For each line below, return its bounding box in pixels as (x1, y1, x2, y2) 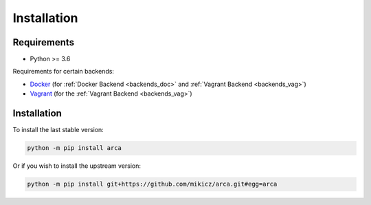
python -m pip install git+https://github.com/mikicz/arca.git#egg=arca (27, 180, 278, 188)
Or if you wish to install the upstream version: (12, 162, 141, 170)
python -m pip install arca (27, 144, 122, 152)
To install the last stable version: (12, 126, 104, 134)
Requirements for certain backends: (12, 67, 115, 76)
